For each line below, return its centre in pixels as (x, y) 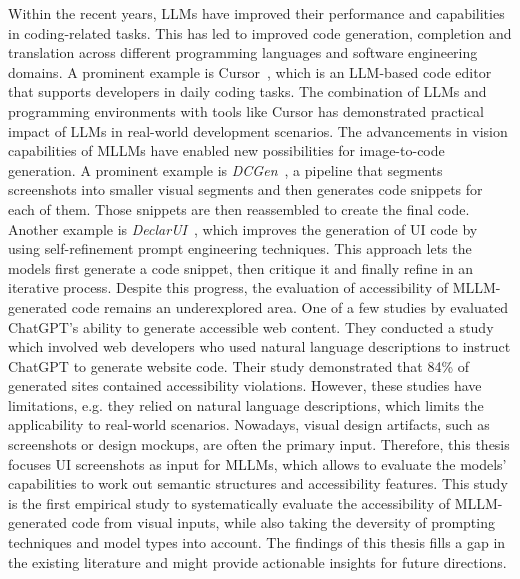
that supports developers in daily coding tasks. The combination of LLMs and (247, 91)
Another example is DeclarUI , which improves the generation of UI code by (243, 228)
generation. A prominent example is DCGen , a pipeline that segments (225, 169)
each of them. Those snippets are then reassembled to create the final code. (239, 208)
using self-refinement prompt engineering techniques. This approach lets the (240, 248)
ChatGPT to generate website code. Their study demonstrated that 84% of (239, 365)
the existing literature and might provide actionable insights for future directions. (257, 561)
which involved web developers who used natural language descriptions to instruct (259, 346)
